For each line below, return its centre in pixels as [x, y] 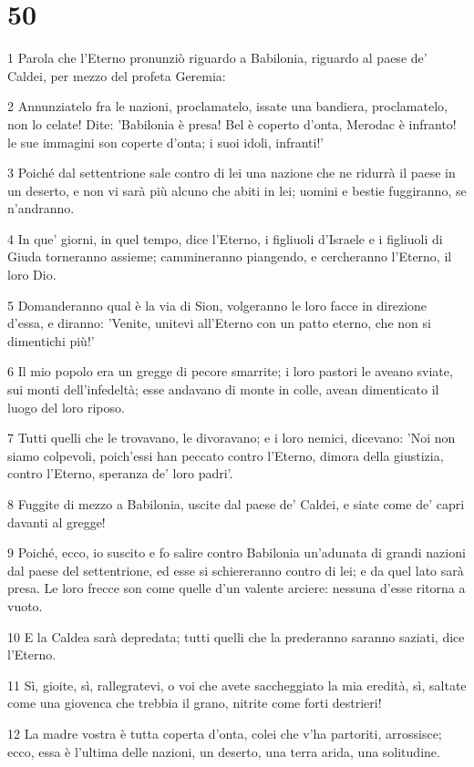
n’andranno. [41, 208]
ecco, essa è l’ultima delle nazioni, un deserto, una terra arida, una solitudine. [224, 751]
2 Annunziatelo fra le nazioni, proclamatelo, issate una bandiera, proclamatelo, [227, 106]
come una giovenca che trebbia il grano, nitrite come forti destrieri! [195, 703]
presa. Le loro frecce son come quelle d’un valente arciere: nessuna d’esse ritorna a [237, 588]
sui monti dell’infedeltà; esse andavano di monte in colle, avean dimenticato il [223, 389]
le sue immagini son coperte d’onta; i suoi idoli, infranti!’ [166, 142]
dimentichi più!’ [51, 340]
